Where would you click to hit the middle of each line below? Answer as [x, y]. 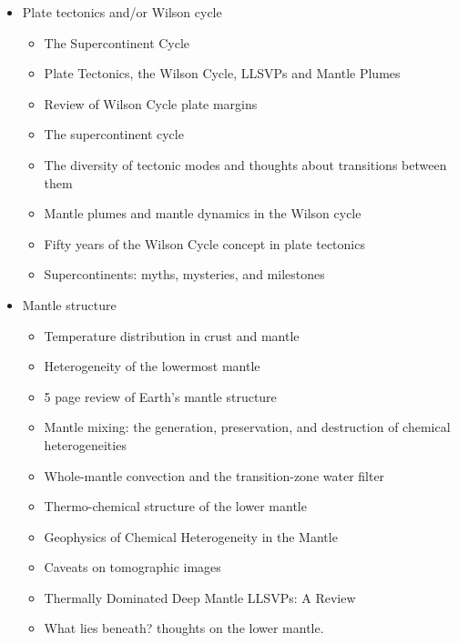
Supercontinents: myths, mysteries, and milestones [184, 274]
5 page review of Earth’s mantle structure [160, 396]
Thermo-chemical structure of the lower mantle [175, 506]
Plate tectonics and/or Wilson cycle [122, 12]
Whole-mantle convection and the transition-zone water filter [214, 475]
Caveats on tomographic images [132, 567]
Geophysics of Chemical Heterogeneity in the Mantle [191, 536]
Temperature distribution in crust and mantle [172, 335]
